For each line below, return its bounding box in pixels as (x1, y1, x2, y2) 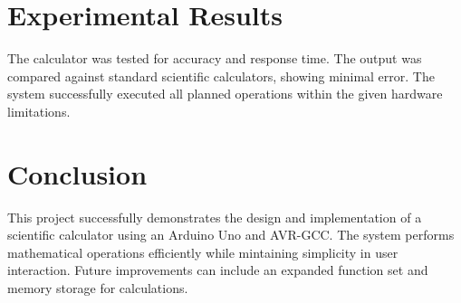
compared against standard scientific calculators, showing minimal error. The (7, 66, 435, 85)
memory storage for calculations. (7, 279, 188, 297)
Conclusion (7, 155, 148, 192)
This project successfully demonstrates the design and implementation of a (7, 207, 422, 226)
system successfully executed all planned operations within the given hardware (7, 84, 443, 103)
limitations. (7, 101, 71, 120)
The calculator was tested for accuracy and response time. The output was (7, 49, 422, 68)
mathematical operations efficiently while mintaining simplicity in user (7, 242, 399, 261)
